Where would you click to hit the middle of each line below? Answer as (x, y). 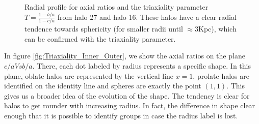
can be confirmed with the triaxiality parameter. (100, 38)
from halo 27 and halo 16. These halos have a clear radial (147, 17)
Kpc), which (217, 29)
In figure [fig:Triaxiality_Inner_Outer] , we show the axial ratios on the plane (125, 56)
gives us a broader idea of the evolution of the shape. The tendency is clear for (127, 95)
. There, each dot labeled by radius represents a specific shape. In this (142, 66)
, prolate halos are (221, 75)
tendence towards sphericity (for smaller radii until (104, 29)
